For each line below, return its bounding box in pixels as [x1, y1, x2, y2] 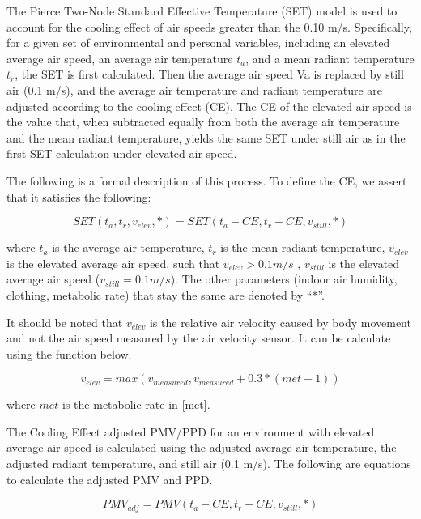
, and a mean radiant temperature [245, 49, 415, 66]
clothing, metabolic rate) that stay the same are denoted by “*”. [6, 286, 325, 303]
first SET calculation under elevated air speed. [6, 145, 237, 162]
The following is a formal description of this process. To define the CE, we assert [6, 172, 407, 189]
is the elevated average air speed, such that [6, 254, 220, 271]
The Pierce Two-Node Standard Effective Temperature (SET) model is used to [6, 2, 398, 19]
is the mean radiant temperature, [220, 239, 385, 256]
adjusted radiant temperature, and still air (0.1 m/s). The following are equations [6, 455, 411, 472]
